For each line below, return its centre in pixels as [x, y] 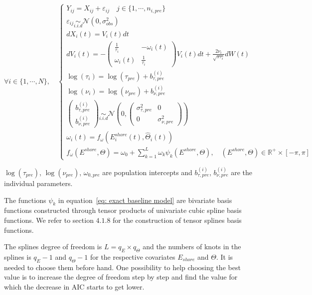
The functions [25, 200]
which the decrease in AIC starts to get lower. [74, 286]
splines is [18, 256]
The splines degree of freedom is [53, 246]
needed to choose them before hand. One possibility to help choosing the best [122, 267]
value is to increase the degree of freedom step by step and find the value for [121, 277]
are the [241, 172]
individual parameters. [38, 183]
